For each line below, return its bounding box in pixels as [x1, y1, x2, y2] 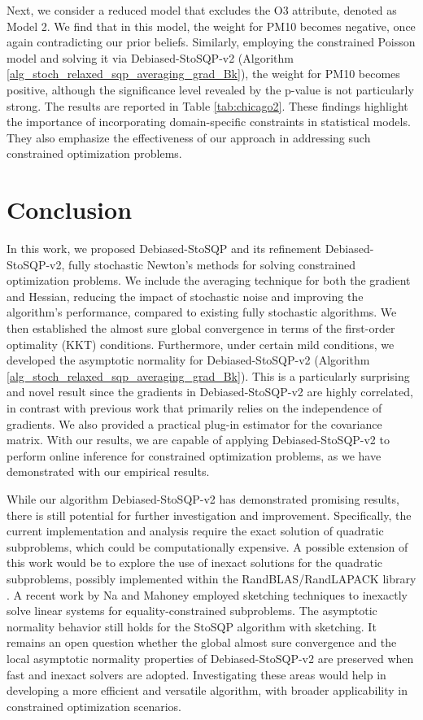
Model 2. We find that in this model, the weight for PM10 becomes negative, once [7, 17, 416, 34]
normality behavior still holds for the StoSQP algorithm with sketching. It [7, 617, 377, 635]
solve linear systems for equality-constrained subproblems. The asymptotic [7, 602, 377, 619]
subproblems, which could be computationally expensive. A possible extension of [7, 538, 408, 555]
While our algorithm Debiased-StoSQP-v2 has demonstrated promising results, [7, 490, 399, 507]
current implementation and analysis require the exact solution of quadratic [7, 522, 384, 539]
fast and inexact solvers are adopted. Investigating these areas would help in [7, 665, 386, 683]
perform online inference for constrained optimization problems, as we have [7, 447, 382, 464]
